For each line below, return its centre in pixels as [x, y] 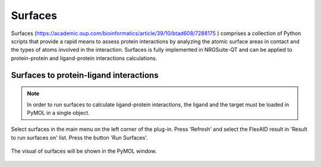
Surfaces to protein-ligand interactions [85, 75]
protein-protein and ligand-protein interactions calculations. [84, 58]
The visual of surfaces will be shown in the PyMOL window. [84, 151]
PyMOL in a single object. [58, 112]
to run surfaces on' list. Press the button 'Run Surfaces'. [79, 137]
